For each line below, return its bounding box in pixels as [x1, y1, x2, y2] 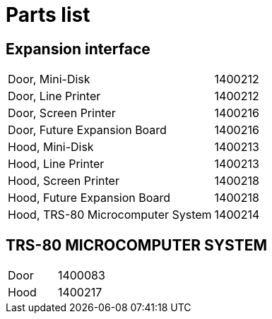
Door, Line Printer [8, 89, 101, 104]
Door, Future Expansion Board [8, 123, 167, 138]
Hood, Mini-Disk [8, 140, 94, 155]
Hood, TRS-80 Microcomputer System [8, 207, 212, 222]
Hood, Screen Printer [8, 174, 119, 188]
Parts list [6, 3, 90, 27]
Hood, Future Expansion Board [8, 191, 170, 205]
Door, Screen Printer [8, 106, 116, 121]
